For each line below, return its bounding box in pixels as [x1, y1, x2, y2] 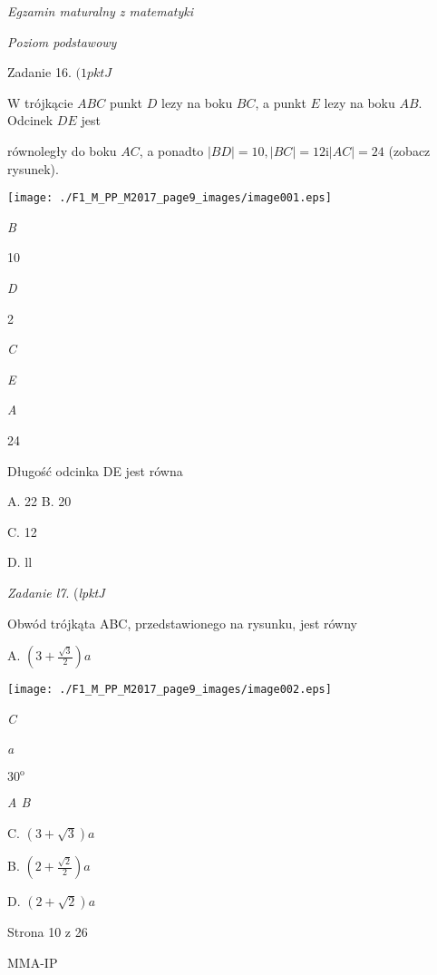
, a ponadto [139, 141, 204, 160]
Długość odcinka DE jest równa [7, 461, 183, 480]
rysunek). [7, 159, 59, 178]
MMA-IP [7, 952, 58, 971]
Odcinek [7, 111, 53, 130]
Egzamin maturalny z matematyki [7, 2, 194, 20]
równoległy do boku [7, 141, 117, 160]
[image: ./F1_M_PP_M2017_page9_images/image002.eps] [7, 683, 332, 697]
